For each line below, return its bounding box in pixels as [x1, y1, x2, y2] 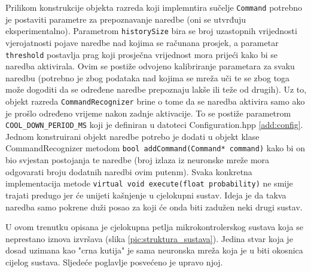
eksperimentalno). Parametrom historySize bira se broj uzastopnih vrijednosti [5, 25, 297, 37]
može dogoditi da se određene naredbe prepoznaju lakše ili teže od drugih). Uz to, [5, 83, 307, 96]
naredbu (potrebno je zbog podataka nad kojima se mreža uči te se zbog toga [5, 71, 290, 84]
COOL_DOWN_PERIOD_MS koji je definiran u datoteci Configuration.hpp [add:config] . [5, 118, 303, 131]
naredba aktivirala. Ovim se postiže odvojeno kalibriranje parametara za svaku [5, 60, 295, 72]
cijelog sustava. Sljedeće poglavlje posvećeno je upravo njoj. [5, 255, 223, 268]
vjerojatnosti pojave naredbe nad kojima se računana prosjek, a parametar [5, 36, 279, 48]
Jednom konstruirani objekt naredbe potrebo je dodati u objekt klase [5, 130, 260, 142]
